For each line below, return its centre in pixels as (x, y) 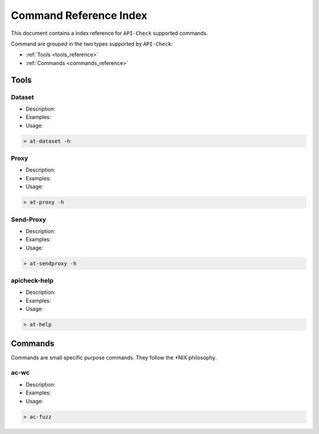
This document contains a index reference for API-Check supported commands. (109, 33)
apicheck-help (32, 281)
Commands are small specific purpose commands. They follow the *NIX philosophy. (114, 357)
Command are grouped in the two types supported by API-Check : (92, 44)
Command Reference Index (79, 15)
